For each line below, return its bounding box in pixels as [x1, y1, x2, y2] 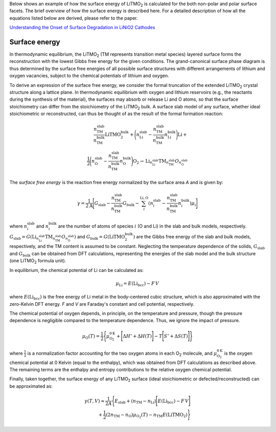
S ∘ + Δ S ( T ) [164, 332, 189, 339]
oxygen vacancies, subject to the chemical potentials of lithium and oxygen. [9, 73, 170, 79]
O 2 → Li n [133, 158, 153, 165]
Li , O [140, 195, 149, 200]
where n [9, 223, 28, 229]
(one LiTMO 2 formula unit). [9, 258, 66, 265]
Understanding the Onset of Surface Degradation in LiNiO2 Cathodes [9, 25, 155, 31]
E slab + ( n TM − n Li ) [114, 398, 156, 405]
